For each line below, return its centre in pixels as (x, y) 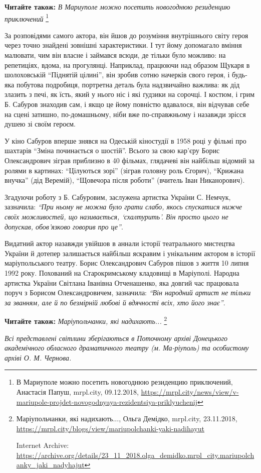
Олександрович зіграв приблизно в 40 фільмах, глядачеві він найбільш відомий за (130, 160)
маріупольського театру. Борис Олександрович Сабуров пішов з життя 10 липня (127, 263)
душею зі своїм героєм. (40, 124)
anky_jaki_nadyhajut (50, 465)
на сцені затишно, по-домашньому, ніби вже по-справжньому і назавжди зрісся (125, 114)
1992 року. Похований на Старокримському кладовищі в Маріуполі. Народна (122, 272)
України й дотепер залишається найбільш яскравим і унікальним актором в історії (130, 253)
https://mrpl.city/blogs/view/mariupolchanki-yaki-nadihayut (110, 428)
